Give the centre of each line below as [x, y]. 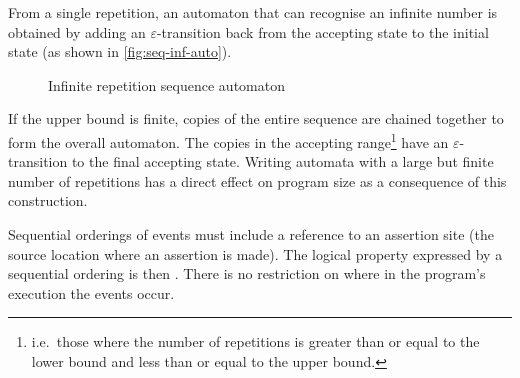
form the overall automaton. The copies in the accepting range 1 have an [228, 140]
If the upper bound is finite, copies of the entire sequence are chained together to [256, 118]
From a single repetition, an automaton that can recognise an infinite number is [253, 12]
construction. [48, 200]
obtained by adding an [77, 31]
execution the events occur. [91, 292]
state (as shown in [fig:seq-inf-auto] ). [120, 51]
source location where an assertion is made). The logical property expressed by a [255, 253]
